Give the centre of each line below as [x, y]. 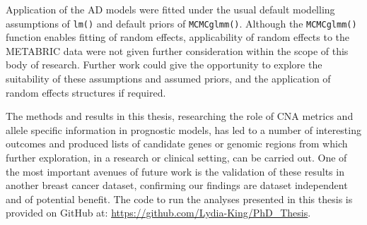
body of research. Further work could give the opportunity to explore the [164, 65]
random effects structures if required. [86, 92]
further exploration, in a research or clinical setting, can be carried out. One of [176, 157]
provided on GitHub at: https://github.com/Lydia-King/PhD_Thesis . [158, 213]
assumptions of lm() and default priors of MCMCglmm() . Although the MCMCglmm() [181, 23]
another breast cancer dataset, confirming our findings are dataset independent [177, 185]
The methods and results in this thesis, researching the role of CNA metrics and [180, 116]
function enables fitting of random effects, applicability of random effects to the [178, 37]
